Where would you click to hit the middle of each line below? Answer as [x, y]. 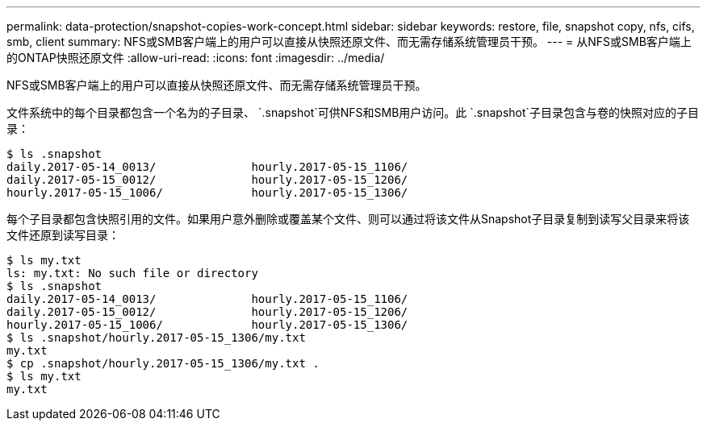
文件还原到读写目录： [63, 235]
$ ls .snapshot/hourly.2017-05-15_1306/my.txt [156, 338]
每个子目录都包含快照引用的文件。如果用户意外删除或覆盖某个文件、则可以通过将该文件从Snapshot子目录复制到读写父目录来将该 [348, 219]
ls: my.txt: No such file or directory [132, 273]
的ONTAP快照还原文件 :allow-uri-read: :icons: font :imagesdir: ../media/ [196, 58]
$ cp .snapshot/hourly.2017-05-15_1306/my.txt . [163, 363]
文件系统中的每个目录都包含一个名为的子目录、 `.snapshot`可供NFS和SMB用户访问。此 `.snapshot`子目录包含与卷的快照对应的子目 [353, 112]
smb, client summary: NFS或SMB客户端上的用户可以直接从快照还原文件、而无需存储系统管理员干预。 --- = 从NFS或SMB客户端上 [349, 41]
